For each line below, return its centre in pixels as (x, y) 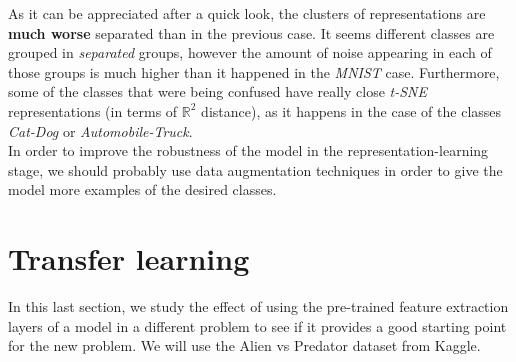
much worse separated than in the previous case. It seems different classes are (251, 32)
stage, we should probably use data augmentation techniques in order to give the (255, 169)
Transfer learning (129, 258)
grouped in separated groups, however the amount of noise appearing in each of (250, 52)
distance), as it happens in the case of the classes (351, 110)
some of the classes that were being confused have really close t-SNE (217, 91)
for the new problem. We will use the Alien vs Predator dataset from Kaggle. (244, 345)
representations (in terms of (93, 110)
